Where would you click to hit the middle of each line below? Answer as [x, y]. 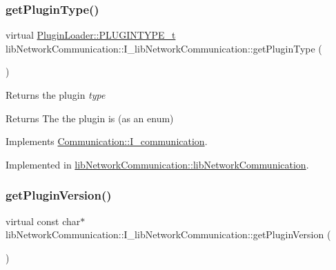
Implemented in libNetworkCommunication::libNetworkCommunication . [157, 164]
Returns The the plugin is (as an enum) [90, 118]
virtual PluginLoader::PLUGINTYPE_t [91, 35]
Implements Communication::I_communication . [107, 141]
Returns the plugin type [56, 95]
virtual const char [43, 221]
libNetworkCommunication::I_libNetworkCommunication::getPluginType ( [164, 48]
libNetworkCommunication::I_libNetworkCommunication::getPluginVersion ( [168, 234]
